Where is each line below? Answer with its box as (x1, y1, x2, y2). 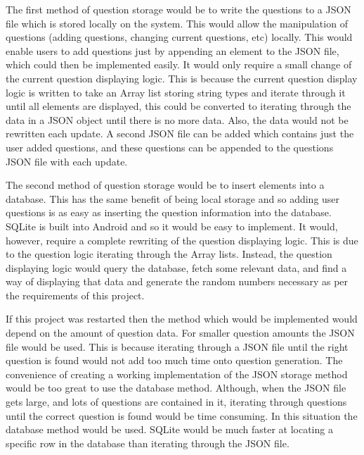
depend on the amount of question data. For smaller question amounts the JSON (6, 325, 355, 340)
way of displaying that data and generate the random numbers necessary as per (6, 274, 349, 289)
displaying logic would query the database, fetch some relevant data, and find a (6, 260, 347, 275)
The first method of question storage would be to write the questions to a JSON (6, 2, 351, 16)
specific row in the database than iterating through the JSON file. (6, 435, 290, 450)
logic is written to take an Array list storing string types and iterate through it (6, 85, 346, 99)
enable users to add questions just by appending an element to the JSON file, (6, 43, 339, 58)
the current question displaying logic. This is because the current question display (6, 70, 358, 85)
